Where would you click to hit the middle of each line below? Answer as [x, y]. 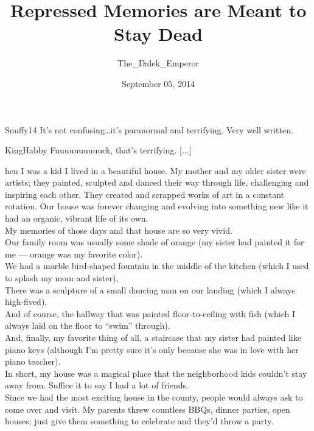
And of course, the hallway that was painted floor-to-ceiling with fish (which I [150, 313]
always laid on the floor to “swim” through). [88, 325]
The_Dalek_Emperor [158, 63]
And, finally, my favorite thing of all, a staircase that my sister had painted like [153, 337]
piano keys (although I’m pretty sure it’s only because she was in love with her [152, 349]
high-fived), [26, 302]
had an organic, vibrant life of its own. [77, 218]
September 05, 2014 [158, 83]
